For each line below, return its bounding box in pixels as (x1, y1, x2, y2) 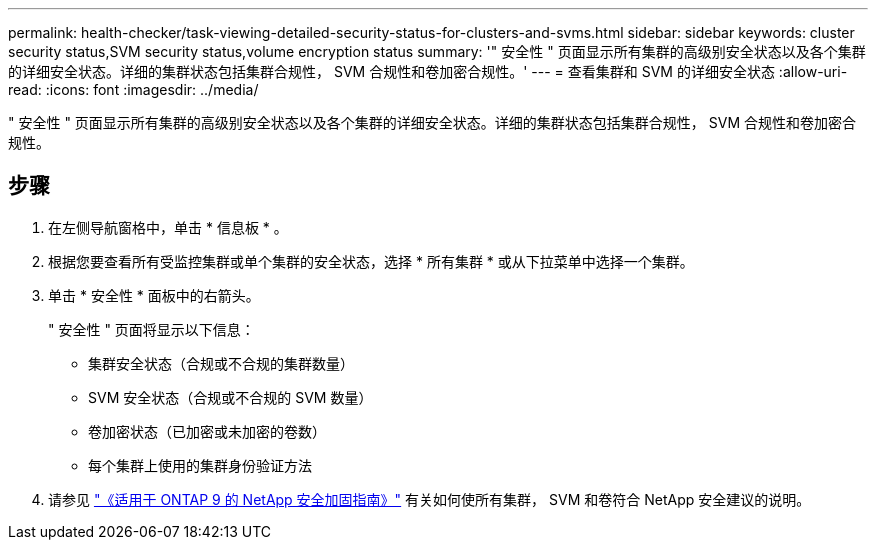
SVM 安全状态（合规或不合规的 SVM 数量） (88, 388, 373, 406)
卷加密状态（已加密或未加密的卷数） (88, 422, 326, 440)
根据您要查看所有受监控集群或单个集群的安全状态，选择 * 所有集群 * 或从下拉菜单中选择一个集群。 (48, 252, 694, 270)
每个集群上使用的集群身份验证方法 (88, 456, 312, 474)
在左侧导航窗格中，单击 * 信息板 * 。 (48, 218, 288, 236)
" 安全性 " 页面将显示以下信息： (48, 320, 255, 338)
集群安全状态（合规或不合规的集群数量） (88, 354, 354, 372)
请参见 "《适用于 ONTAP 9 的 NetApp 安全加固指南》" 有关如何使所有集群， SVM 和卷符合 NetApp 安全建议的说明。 (48, 490, 811, 508)
